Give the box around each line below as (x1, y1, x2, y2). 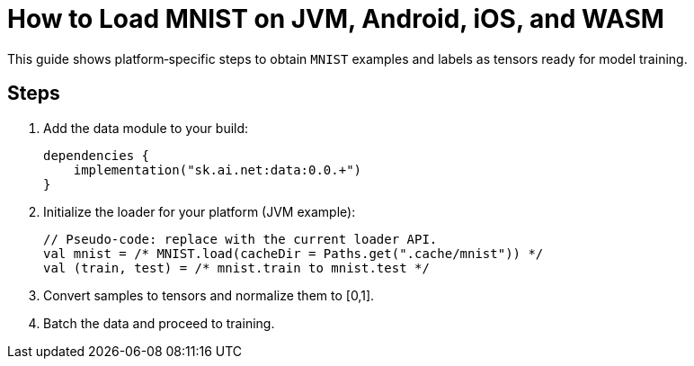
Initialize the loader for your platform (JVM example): (43, 203, 356, 219)
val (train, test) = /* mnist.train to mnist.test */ (43, 260, 430, 275)
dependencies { (43, 147, 150, 163)
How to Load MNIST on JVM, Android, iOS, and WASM (7, 4, 664, 34)
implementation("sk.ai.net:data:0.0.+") (73, 162, 362, 177)
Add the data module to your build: (43, 120, 249, 136)
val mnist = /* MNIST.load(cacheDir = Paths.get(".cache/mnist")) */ (43, 245, 544, 261)
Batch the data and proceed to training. (43, 315, 275, 331)
